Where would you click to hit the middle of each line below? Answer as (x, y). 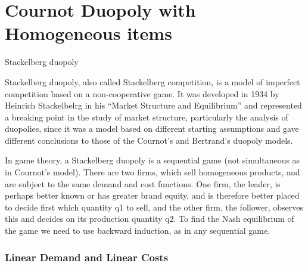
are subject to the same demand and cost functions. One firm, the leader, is (143, 183)
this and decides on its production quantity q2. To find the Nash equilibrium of (150, 219)
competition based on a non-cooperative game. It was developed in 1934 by (142, 93)
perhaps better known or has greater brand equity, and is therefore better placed (152, 195)
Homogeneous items (88, 33)
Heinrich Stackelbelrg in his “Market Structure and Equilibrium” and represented (153, 105)
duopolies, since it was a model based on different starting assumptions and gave (152, 129)
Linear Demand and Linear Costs (87, 257)
